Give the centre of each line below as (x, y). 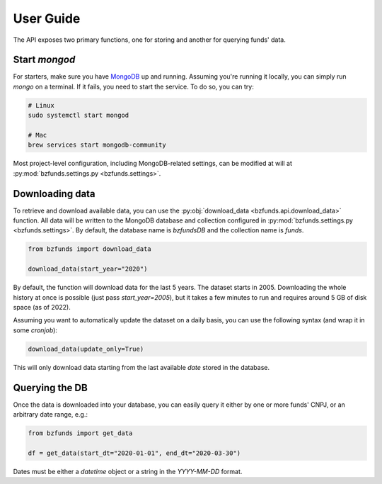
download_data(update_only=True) (86, 349)
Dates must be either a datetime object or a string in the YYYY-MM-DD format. (128, 471)
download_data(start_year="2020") (88, 269)
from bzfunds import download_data (89, 249)
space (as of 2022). (42, 307)
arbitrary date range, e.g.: (51, 415)
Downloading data (54, 194)
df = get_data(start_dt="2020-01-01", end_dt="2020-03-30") (134, 453)
